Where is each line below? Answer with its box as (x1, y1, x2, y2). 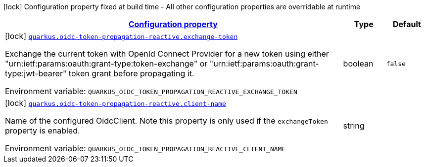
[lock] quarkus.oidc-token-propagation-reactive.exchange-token (5, 31, 238, 41)
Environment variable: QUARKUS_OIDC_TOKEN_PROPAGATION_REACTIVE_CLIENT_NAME (5, 143, 286, 153)
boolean (343, 59, 374, 68)
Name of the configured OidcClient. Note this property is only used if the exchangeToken (5, 116, 328, 126)
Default (392, 19, 421, 29)
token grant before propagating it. (68, 68, 194, 78)
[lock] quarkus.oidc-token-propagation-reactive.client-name (5, 98, 226, 108)
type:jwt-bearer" (5, 68, 67, 78)
